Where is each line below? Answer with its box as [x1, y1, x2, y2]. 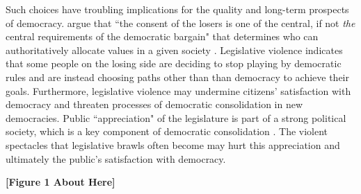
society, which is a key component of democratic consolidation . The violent [6, 124, 328, 139]
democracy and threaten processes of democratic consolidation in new [6, 97, 303, 112]
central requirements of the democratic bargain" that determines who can [6, 29, 319, 44]
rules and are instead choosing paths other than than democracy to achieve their [6, 69, 350, 84]
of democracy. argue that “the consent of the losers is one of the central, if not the [6, 15, 355, 30]
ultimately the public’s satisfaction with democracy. [6, 151, 226, 166]
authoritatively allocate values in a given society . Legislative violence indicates [6, 42, 343, 57]
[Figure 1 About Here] [6, 175, 115, 189]
